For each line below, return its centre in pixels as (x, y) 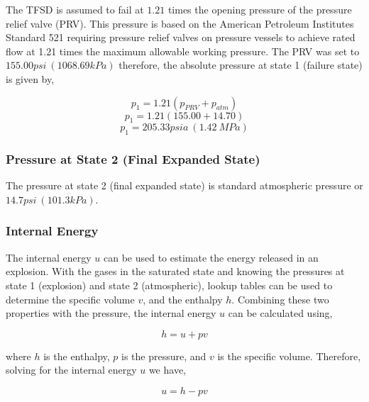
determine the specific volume (70, 299)
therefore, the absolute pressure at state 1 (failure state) (241, 65)
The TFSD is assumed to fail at (75, 9)
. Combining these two (280, 299)
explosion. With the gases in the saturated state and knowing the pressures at (175, 271)
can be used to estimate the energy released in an (211, 257)
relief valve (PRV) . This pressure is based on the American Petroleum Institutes (180, 23)
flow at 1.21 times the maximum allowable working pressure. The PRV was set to (183, 51)
